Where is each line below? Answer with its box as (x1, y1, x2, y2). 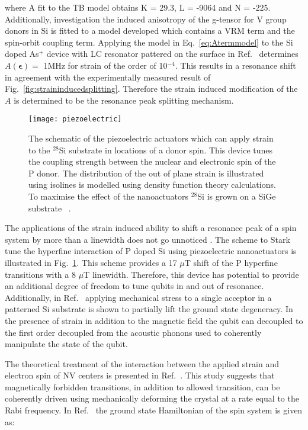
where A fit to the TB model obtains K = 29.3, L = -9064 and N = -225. (5, 1, 271, 13)
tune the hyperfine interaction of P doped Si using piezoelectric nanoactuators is (5, 245, 297, 257)
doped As (5, 47, 39, 60)
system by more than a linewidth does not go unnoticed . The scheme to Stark (5, 233, 290, 245)
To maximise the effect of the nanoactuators (28, 190, 189, 202)
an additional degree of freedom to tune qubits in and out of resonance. (5, 280, 264, 292)
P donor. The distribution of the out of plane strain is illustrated (28, 166, 264, 179)
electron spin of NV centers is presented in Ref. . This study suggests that (5, 369, 275, 381)
